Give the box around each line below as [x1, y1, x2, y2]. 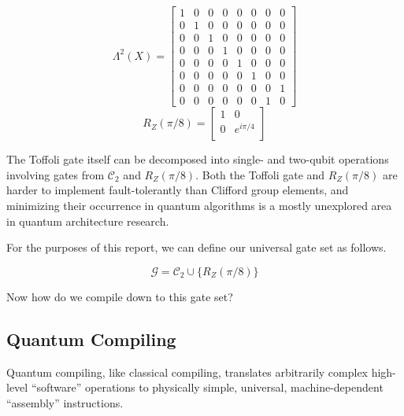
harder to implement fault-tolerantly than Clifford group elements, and [6, 182, 349, 198]
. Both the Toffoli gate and [195, 166, 325, 182]
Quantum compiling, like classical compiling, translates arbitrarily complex [6, 363, 368, 380]
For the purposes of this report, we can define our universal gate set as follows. [6, 239, 387, 256]
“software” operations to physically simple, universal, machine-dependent [31, 379, 384, 396]
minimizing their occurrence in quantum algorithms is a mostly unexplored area [6, 197, 392, 214]
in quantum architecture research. [6, 212, 169, 229]
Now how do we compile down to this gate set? [6, 288, 233, 304]
